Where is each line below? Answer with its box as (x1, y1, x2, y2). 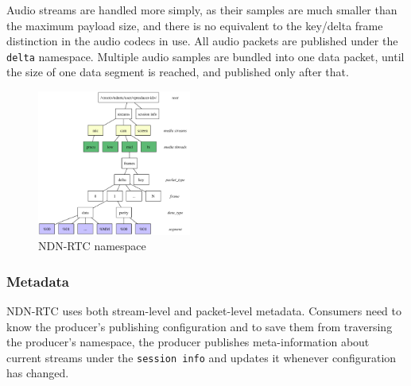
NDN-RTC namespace (38, 237, 146, 254)
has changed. (6, 365, 69, 381)
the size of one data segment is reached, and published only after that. (6, 64, 349, 80)
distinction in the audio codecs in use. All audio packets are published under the (6, 33, 398, 49)
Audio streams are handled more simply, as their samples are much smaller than (6, 2, 397, 17)
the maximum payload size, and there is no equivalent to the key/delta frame (6, 17, 383, 33)
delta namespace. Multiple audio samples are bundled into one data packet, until (6, 48, 405, 64)
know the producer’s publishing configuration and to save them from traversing (6, 318, 393, 334)
